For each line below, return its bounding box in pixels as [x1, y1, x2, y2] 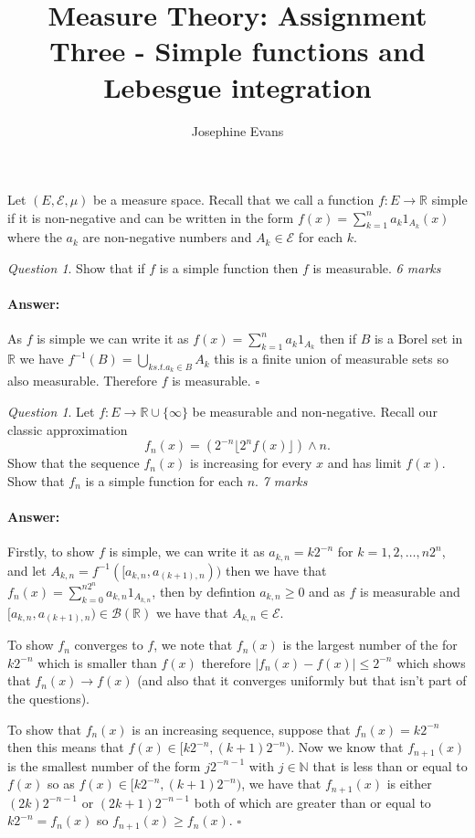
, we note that [153, 635, 233, 654]
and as [309, 581, 345, 600]
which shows [396, 652, 466, 672]
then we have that [225, 560, 327, 579]
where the [7, 228, 62, 247]
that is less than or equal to [312, 756, 468, 775]
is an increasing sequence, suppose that [132, 719, 351, 738]
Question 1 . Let [7, 402, 95, 421]
